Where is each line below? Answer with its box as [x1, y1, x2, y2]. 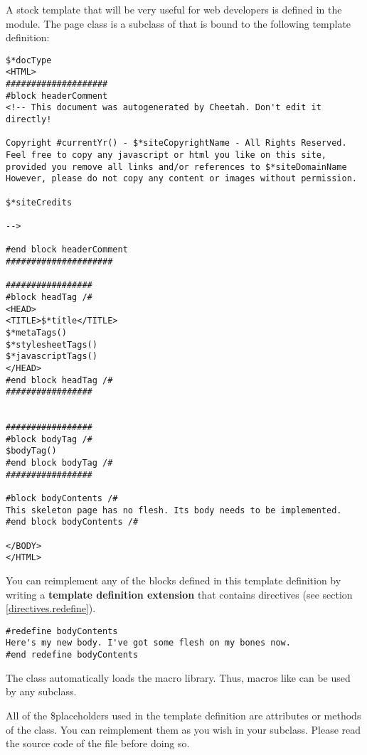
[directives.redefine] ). [6, 601, 96, 616]
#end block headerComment [6, 245, 128, 255]
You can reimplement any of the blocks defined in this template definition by [6, 573, 341, 587]
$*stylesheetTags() [6, 339, 97, 350]
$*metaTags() [6, 327, 67, 338]
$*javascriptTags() [6, 351, 97, 362]
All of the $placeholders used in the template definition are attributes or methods [6, 707, 361, 722]
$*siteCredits [6, 197, 73, 208]
